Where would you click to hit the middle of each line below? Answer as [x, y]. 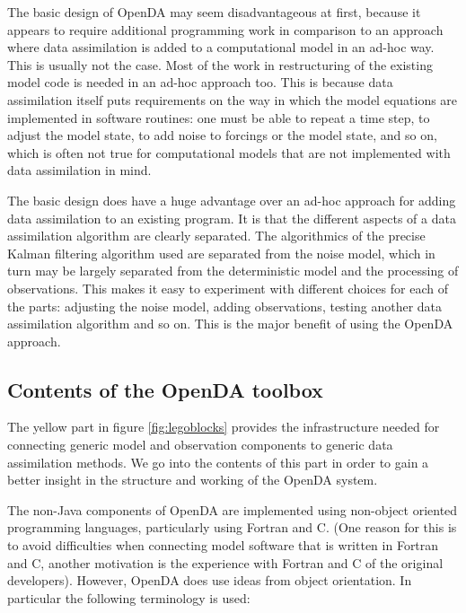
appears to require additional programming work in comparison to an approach [225, 29]
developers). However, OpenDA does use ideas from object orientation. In [210, 580]
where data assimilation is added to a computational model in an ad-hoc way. [221, 47]
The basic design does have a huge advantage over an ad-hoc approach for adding [232, 200]
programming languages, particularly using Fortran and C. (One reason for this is [232, 527]
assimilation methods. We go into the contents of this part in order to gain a [218, 462]
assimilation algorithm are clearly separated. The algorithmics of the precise [216, 236]
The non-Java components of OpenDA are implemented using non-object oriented [233, 509]
